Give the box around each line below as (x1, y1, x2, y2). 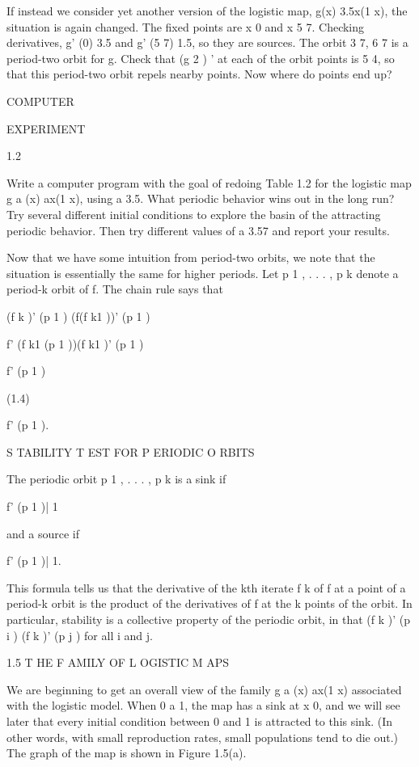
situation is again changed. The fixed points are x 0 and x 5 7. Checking (6, 18, 365, 35)
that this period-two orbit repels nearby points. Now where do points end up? (6, 65, 392, 82)
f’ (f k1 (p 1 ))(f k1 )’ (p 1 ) (6, 335, 144, 352)
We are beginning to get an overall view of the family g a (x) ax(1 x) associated (6, 681, 402, 697)
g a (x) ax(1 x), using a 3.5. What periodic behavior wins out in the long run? (6, 190, 395, 207)
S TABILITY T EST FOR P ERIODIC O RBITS (6, 443, 255, 460)
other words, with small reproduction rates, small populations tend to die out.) (6, 728, 399, 745)
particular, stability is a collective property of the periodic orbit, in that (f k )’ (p (6, 611, 411, 628)
